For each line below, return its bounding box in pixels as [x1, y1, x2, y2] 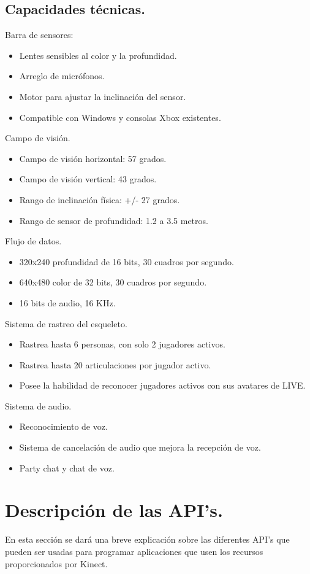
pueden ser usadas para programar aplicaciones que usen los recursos [5, 545, 263, 557]
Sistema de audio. [5, 399, 72, 412]
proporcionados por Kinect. [5, 557, 108, 570]
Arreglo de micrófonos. [19, 69, 105, 82]
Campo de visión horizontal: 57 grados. [19, 152, 167, 165]
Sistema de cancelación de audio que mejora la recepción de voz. [19, 441, 261, 454]
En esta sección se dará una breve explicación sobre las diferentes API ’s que [5, 533, 290, 546]
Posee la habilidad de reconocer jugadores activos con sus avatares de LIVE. [19, 379, 306, 392]
